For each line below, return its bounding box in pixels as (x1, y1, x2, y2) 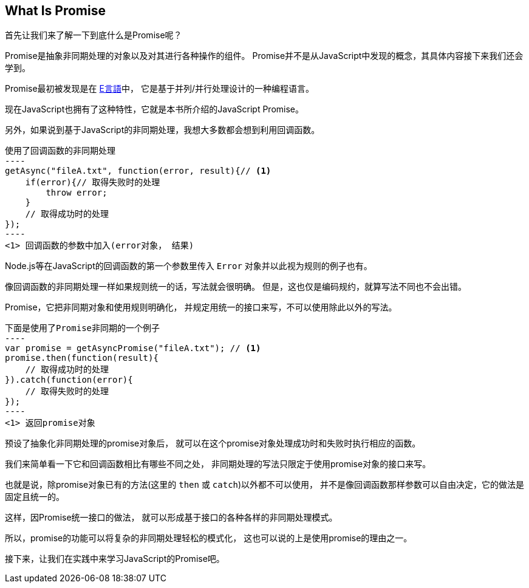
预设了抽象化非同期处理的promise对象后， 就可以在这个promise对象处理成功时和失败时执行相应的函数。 (5, 438, 421, 449)
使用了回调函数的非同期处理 (5, 146, 115, 156)
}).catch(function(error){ (5, 375, 133, 385)
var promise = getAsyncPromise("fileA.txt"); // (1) (5, 343, 261, 354)
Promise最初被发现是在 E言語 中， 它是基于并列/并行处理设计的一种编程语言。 (5, 83, 314, 94)
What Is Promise (5, 3, 106, 18)
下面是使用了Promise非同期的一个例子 (5, 323, 160, 333)
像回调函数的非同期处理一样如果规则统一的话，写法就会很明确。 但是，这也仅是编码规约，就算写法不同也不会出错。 (5, 281, 466, 292)
